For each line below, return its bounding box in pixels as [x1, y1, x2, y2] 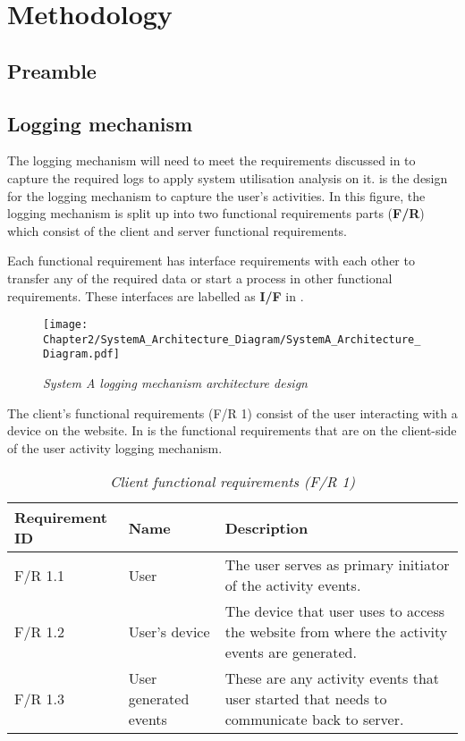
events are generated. [224, 642, 357, 663]
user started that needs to [224, 688, 387, 710]
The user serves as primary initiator [224, 554, 450, 576]
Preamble [7, 56, 97, 84]
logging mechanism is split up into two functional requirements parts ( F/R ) [7, 204, 425, 223]
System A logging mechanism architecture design [43, 374, 308, 392]
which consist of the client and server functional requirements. [7, 221, 348, 240]
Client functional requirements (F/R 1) [109, 471, 356, 493]
